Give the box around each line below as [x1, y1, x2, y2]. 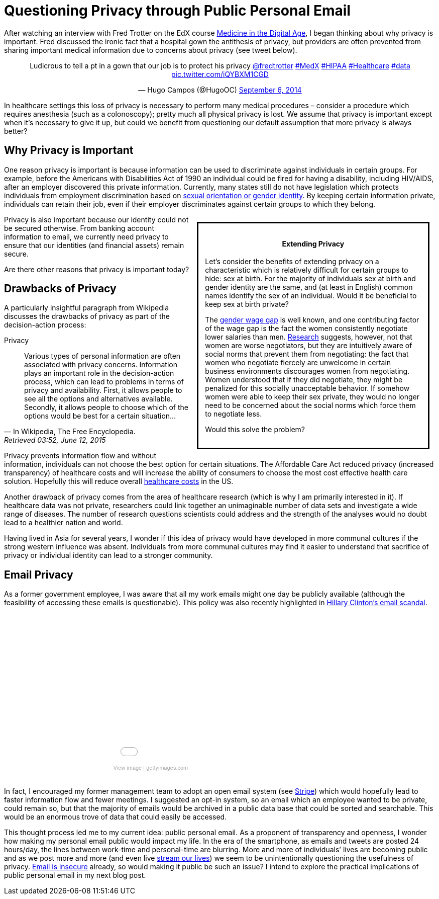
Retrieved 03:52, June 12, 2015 [4, 436, 106, 445]
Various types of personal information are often [24, 352, 181, 361]
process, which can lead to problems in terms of [24, 377, 184, 386]
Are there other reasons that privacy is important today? [4, 265, 189, 274]
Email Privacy [4, 568, 73, 581]
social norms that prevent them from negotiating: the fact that [205, 350, 409, 359]
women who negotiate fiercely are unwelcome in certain [205, 358, 391, 367]
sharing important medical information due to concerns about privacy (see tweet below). [4, 45, 297, 54]
